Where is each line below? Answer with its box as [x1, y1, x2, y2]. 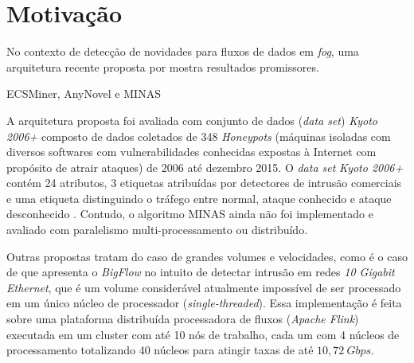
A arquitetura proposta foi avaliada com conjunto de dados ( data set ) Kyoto [6, 111, 377, 128]
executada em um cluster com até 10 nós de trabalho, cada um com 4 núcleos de [6, 326, 400, 342]
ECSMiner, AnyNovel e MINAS [6, 85, 161, 102]
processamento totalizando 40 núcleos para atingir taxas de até [6, 342, 314, 358]
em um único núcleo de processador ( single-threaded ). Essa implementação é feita [6, 295, 402, 311]
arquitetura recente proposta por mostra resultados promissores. [6, 58, 319, 75]
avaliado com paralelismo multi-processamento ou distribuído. [6, 221, 308, 238]
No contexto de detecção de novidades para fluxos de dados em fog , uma [6, 43, 359, 60]
